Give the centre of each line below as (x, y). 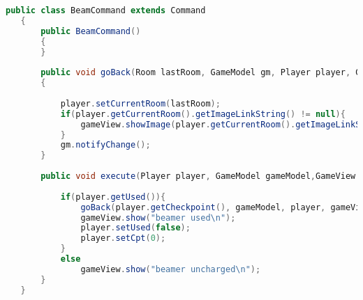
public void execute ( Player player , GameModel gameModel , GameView (198, 176)
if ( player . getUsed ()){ (113, 197)
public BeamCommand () (91, 31)
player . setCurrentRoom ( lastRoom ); (140, 103)
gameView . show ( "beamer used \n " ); (158, 218)
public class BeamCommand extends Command (106, 10)
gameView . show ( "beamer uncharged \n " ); (171, 269)
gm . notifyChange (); (105, 145)
